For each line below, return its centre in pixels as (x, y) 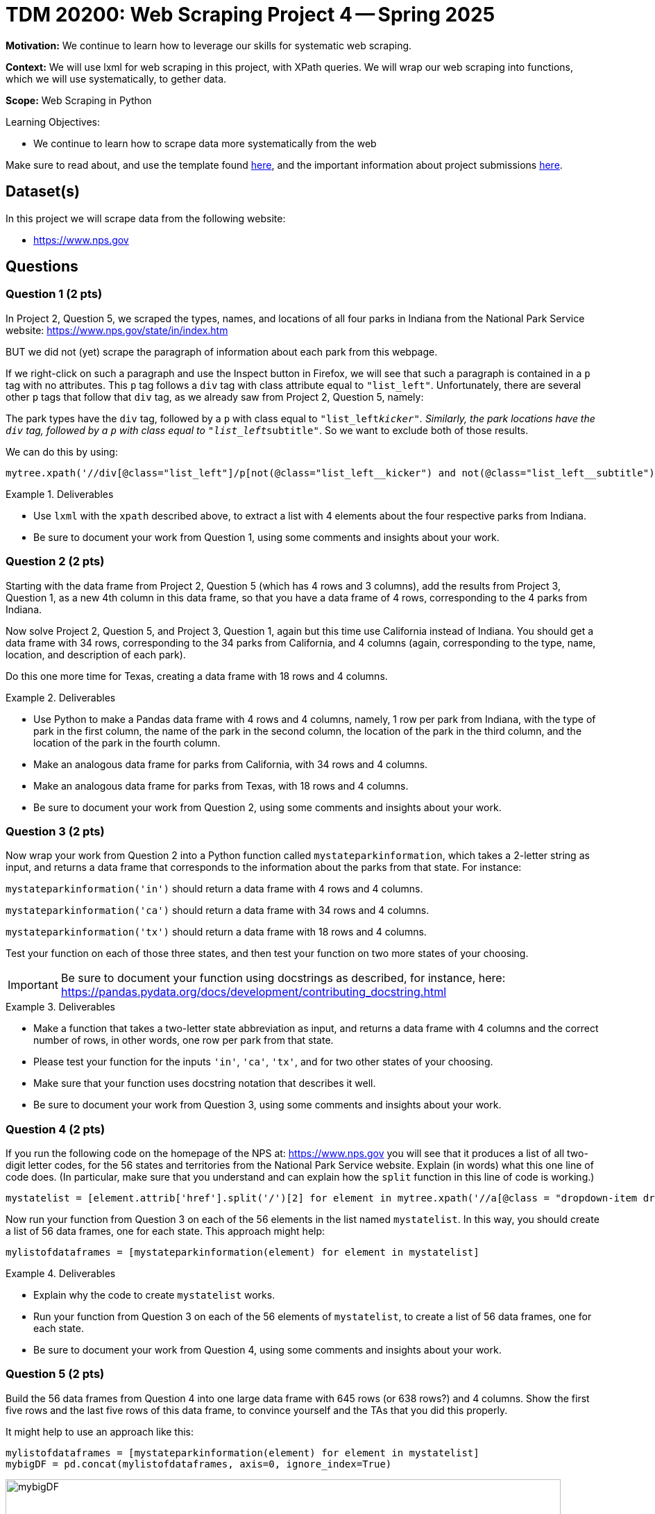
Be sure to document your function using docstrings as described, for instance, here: (283, 978)
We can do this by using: (62, 451)
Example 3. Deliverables (60, 1007)
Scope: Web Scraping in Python (79, 100)
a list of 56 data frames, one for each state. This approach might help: (165, 1231)
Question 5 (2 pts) (55, 1374)
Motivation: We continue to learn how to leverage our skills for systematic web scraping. (209, 45)
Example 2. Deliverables (61, 697)
